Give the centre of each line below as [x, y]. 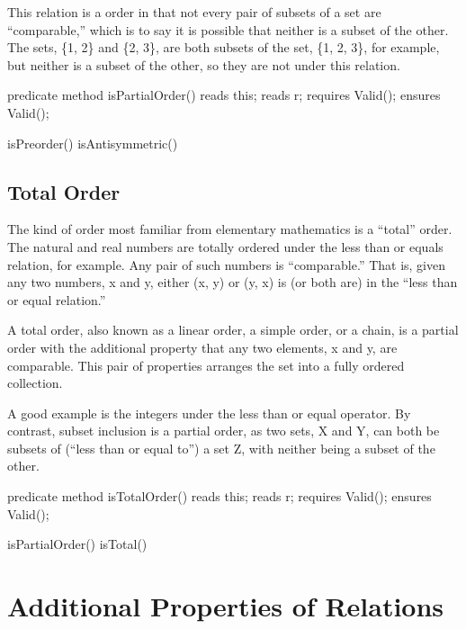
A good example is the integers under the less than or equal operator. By [209, 413]
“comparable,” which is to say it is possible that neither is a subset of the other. [228, 29]
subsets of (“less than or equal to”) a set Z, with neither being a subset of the [221, 448]
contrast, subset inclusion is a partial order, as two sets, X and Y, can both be [224, 431]
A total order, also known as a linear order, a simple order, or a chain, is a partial [233, 330]
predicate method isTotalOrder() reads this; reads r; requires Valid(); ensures [220, 496]
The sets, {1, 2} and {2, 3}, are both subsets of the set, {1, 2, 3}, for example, [224, 47]
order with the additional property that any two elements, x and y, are [202, 347]
